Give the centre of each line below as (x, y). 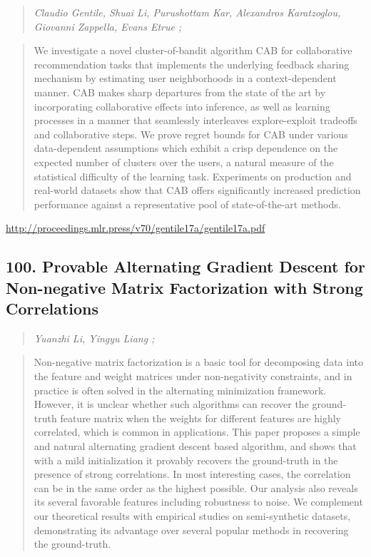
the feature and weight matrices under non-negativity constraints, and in (193, 376)
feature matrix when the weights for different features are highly (200, 418)
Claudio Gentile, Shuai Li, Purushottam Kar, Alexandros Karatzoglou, (187, 12)
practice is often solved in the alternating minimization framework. (180, 390)
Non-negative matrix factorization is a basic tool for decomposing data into (198, 362)
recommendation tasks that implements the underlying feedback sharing (192, 64)
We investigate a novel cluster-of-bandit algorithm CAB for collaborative (193, 50)
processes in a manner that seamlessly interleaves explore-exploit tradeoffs (195, 120)
